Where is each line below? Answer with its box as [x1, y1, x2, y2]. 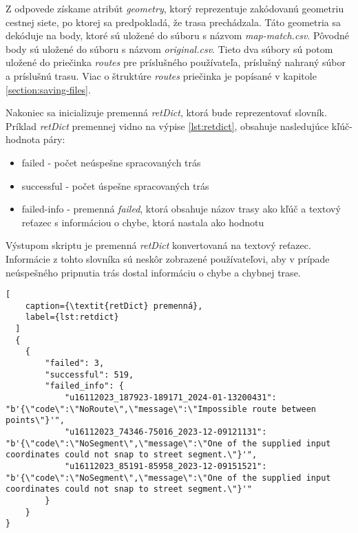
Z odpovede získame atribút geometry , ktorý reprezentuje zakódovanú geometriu [6, 1, 344, 15]
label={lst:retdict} [25, 312, 119, 323]
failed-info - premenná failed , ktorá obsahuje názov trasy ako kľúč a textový [21, 202, 341, 216]
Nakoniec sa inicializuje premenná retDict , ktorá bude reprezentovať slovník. [6, 105, 327, 120]
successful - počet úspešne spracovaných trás [21, 178, 209, 193]
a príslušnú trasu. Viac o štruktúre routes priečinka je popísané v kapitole [6, 68, 317, 83]
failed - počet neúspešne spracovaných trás [21, 155, 201, 169]
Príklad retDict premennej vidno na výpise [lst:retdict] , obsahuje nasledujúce [6, 118, 329, 133]
